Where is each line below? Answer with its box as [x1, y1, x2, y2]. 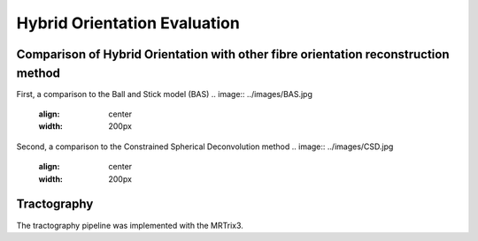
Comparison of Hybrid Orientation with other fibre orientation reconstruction [16, 47, 450, 62]
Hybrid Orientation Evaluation [16, 13, 241, 33]
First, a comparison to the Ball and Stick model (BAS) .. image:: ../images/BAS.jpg [16, 88, 313, 99]
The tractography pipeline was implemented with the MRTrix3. [16, 220, 243, 230]
